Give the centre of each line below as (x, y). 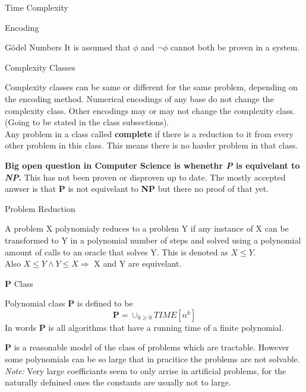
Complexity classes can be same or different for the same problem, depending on (151, 87)
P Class (19, 283)
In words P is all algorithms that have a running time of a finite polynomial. (144, 327)
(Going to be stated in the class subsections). (87, 122)
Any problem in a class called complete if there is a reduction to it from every (149, 133)
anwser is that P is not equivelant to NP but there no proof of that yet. (137, 189)
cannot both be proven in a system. (235, 47)
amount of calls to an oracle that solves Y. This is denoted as (116, 252)
